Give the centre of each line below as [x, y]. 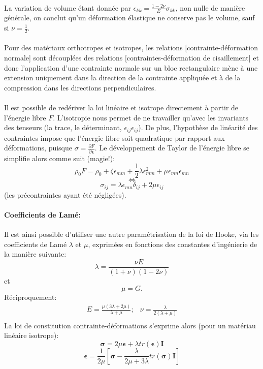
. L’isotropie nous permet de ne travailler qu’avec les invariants [151, 117]
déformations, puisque [38, 148]
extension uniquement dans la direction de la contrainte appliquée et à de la [122, 78]
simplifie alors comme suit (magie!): [60, 158]
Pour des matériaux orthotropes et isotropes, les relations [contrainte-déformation [131, 48]
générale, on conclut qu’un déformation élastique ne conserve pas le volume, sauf [129, 18]
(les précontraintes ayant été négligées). [65, 194]
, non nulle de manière [210, 7]
